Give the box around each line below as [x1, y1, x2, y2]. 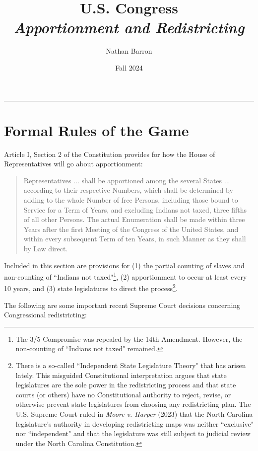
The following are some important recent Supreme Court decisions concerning [4, 300, 241, 310]
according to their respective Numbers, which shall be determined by [23, 185, 233, 195]
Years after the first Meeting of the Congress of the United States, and [23, 224, 239, 234]
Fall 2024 [115, 62, 143, 73]
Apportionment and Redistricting [13, 17, 245, 38]
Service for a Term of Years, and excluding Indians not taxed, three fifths [23, 204, 247, 215]
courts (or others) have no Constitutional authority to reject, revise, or [15, 389, 231, 399]
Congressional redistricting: [4, 309, 87, 320]
